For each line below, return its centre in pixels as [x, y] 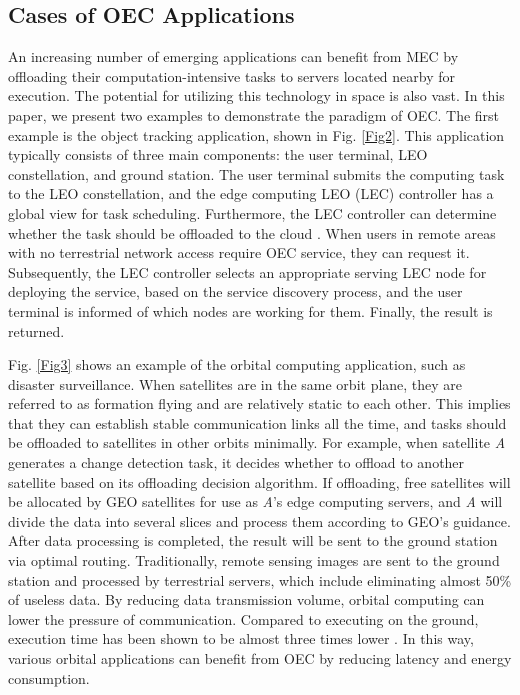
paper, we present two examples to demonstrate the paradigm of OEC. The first [254, 114]
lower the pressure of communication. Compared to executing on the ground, [243, 618]
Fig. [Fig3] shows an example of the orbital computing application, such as [237, 364]
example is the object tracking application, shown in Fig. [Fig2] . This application [256, 134]
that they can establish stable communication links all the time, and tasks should [257, 422]
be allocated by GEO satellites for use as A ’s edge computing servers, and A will [255, 501]
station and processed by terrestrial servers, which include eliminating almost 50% [260, 579]
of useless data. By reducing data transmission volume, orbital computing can [246, 599]
